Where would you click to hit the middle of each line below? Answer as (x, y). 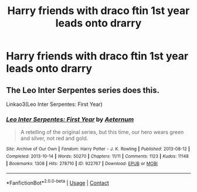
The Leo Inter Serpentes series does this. (83, 90)
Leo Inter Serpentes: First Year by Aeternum (70, 119)
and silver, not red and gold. (54, 138)
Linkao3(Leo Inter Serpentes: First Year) (54, 104)
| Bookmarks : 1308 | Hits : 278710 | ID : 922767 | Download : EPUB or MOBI (82, 163)
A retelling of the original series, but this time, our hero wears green (102, 132)
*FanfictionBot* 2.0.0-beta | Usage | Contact (58, 182)
